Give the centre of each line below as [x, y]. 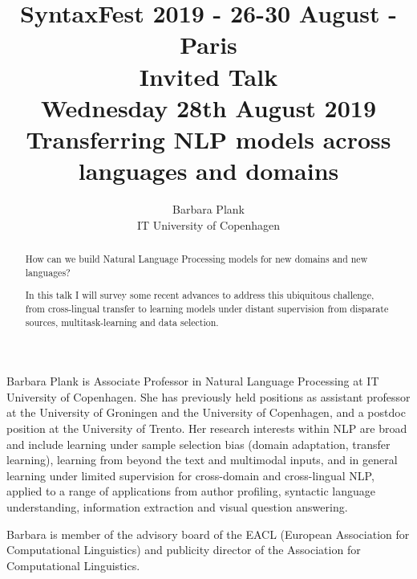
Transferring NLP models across [208, 139]
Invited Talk [208, 76]
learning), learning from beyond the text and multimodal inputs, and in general [202, 460]
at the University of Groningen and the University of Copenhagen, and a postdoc [206, 412]
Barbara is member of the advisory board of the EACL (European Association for [208, 534]
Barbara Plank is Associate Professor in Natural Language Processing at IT [193, 381]
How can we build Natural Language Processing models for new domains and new [196, 259]
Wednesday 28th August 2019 [208, 107]
